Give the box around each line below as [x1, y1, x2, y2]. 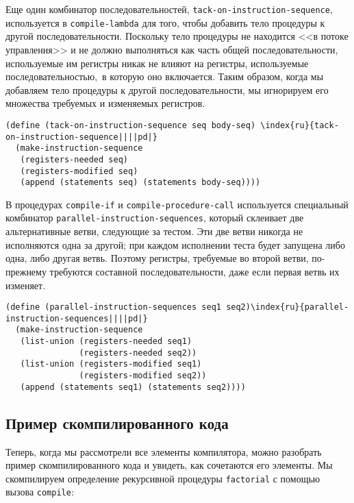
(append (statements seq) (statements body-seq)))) [20, 177, 261, 188]
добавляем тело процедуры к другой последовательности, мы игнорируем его [5, 82, 329, 97]
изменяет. [5, 278, 46, 292]
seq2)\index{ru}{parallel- [226, 302, 349, 312]
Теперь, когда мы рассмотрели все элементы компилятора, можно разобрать [5, 444, 322, 458]
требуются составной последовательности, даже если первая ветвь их [49, 264, 340, 278]
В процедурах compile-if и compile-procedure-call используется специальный [5, 197, 349, 211]
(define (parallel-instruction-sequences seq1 [5, 302, 221, 312]
